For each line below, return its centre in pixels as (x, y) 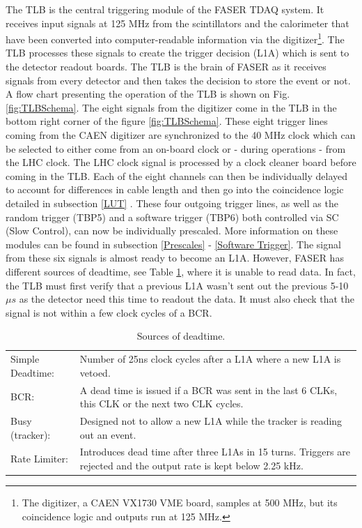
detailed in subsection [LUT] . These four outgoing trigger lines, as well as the (172, 203)
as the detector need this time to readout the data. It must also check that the (187, 299)
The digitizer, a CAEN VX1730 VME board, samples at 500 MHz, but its (180, 503)
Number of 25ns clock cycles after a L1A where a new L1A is (210, 359)
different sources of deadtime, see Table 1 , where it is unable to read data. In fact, (181, 271)
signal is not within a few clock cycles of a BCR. (109, 312)
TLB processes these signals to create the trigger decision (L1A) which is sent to (178, 53)
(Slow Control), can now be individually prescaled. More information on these (172, 231)
